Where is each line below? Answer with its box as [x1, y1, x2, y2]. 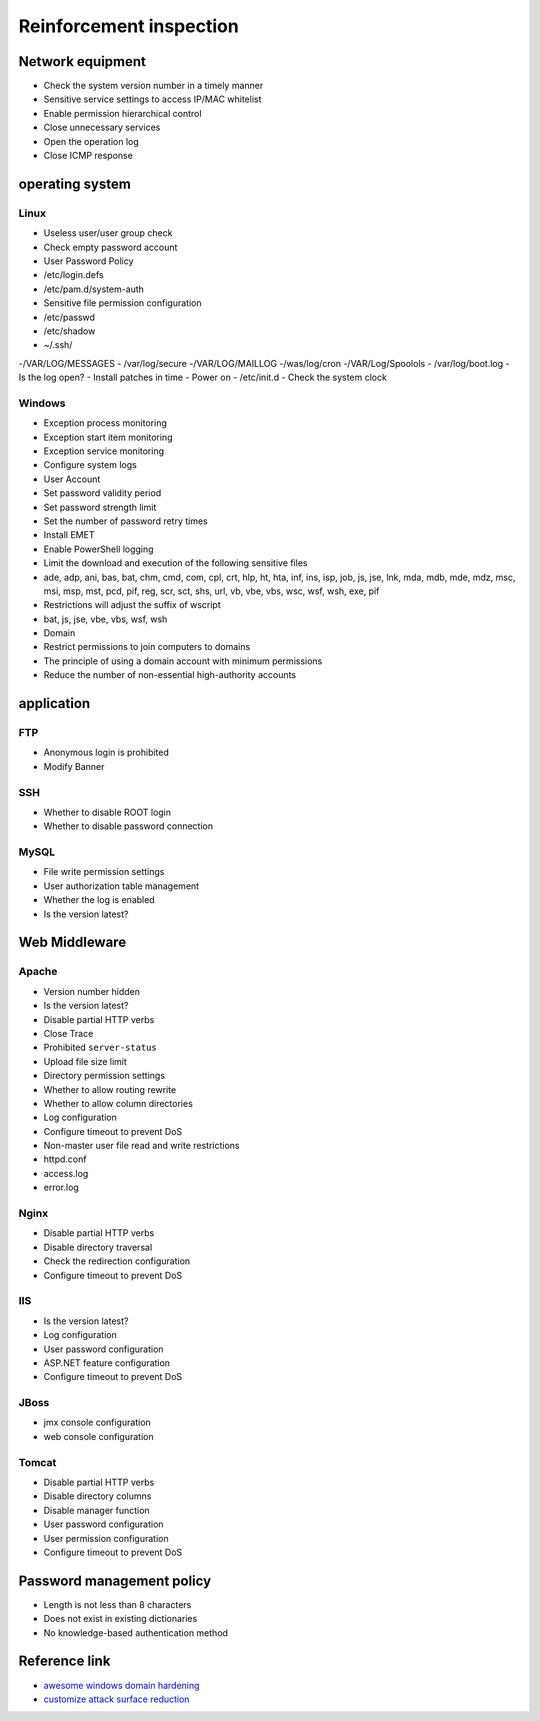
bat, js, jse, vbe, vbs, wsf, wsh [43, 613, 168, 625]
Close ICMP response [43, 150, 134, 162]
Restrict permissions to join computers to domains [43, 641, 251, 653]
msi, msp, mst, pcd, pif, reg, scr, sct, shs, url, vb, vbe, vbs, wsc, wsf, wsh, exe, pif [43, 585, 380, 597]
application [18, 695, 91, 712]
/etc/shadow [43, 325, 96, 337]
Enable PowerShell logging [43, 543, 154, 555]
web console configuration [43, 1430, 154, 1442]
